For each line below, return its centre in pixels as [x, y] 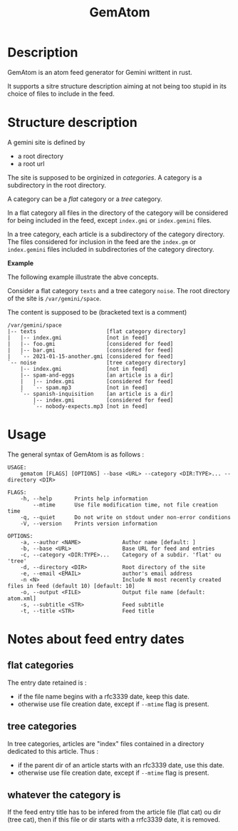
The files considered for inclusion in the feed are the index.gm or [102, 241]
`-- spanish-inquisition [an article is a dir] [97, 394]
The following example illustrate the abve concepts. [83, 277]
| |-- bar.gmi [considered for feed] [90, 350]
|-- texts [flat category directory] [97, 331]
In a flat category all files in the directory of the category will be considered [118, 213]
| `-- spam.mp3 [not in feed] [84, 387]
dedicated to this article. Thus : [53, 751]
